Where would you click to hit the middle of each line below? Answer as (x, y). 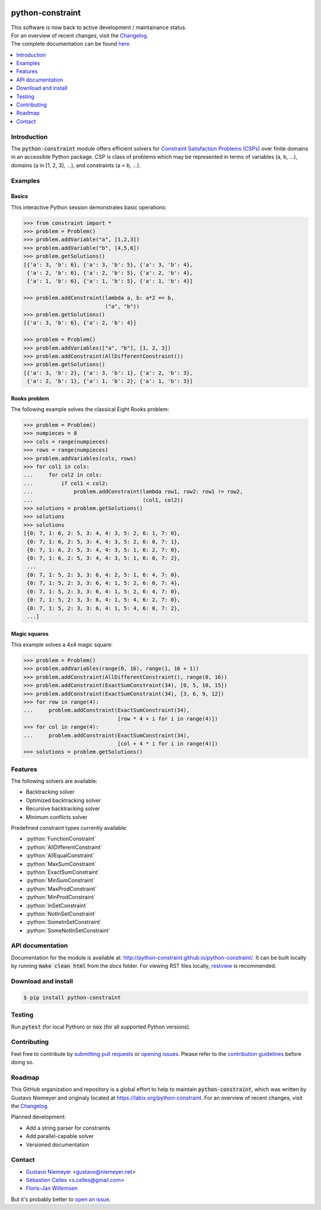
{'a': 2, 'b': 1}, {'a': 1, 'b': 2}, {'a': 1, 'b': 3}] (110, 381)
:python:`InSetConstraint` (56, 905)
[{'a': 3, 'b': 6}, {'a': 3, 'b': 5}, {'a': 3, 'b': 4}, (108, 264)
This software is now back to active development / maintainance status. (99, 27)
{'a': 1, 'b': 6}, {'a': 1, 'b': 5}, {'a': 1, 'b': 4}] (110, 281)
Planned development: (39, 1117)
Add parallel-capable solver (60, 1136)
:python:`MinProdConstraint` (61, 897)
